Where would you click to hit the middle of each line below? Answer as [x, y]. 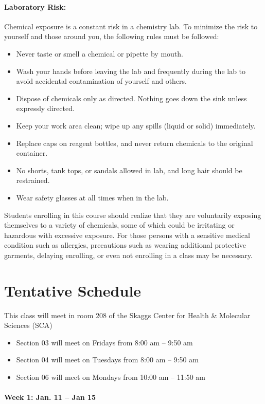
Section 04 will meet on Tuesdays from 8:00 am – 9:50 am [107, 360]
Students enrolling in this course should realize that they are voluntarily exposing [133, 215]
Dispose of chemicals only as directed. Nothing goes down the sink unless [131, 98]
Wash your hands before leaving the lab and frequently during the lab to [131, 71]
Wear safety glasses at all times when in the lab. [92, 197]
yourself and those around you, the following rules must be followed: [112, 36]
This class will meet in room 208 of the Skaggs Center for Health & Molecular [127, 315]
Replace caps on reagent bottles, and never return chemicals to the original [135, 143]
